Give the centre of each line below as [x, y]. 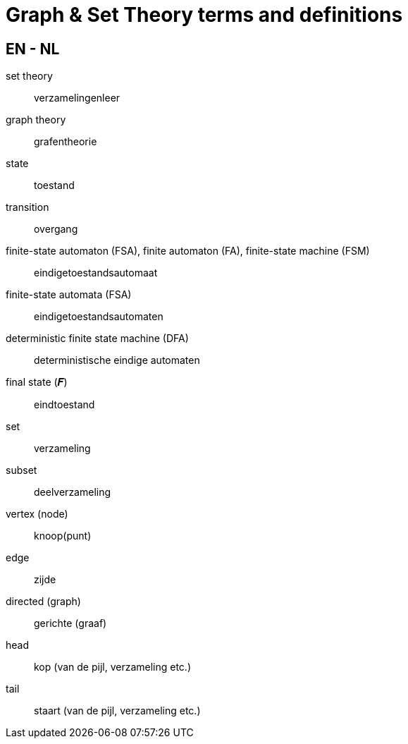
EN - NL [33, 49]
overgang [56, 229]
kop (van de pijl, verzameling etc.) [113, 667]
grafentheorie [66, 142]
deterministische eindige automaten [117, 360]
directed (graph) [43, 602]
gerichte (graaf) [70, 623]
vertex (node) [37, 514]
